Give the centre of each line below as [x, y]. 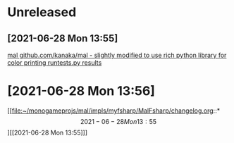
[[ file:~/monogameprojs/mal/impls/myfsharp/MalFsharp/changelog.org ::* [114, 111]
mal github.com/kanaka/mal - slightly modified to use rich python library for [117, 55]
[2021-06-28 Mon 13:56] [81, 91]
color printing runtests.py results [55, 63]
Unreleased [42, 12]
